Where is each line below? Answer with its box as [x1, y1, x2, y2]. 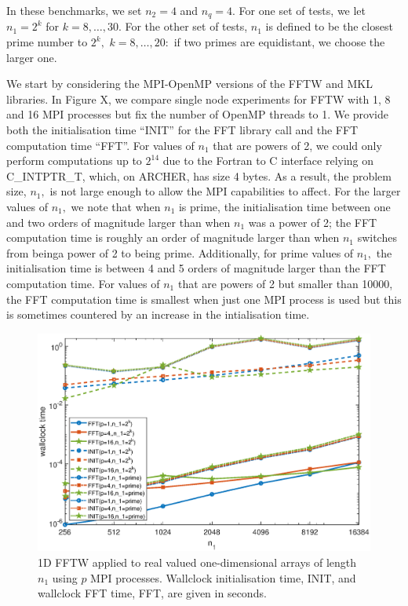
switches [357, 229, 397, 246]
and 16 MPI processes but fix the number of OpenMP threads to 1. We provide [6, 106, 388, 122]
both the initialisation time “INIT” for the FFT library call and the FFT [6, 122, 359, 138]
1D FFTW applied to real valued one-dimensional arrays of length [38, 554, 357, 571]
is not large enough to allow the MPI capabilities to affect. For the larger [49, 183, 401, 199]
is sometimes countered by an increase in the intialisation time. [6, 306, 310, 323]
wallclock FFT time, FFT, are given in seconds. [38, 585, 267, 601]
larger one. [6, 49, 57, 65]
